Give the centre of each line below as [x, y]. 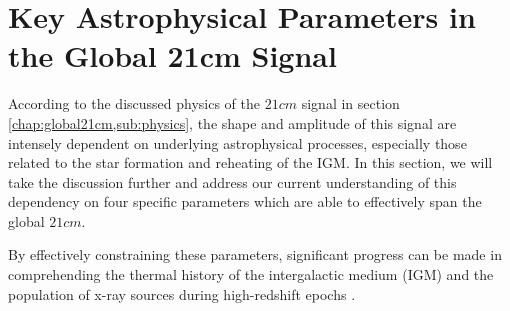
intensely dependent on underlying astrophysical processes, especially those [237, 142]
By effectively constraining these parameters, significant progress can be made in [255, 254]
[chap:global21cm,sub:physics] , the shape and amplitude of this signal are [232, 122]
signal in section [350, 103]
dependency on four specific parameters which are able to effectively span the [245, 201]
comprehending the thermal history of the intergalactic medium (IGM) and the [251, 274]
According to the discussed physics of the [134, 103]
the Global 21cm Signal [172, 55]
